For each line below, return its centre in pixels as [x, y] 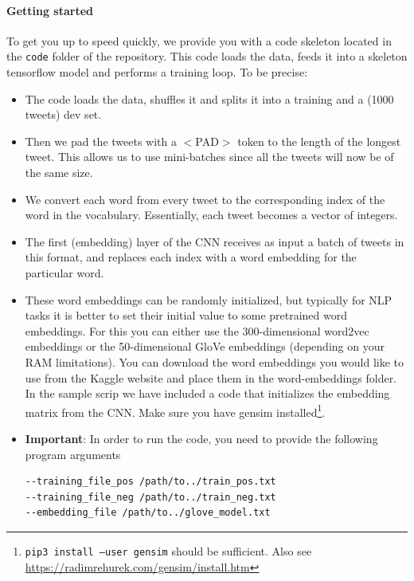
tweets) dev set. [63, 114]
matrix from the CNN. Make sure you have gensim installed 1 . [175, 410]
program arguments [73, 454]
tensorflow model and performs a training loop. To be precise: [157, 72]
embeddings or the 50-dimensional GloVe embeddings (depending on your [205, 346]
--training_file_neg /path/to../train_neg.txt [150, 497]
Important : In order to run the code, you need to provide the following [201, 438]
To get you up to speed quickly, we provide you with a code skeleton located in [199, 40]
